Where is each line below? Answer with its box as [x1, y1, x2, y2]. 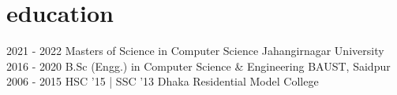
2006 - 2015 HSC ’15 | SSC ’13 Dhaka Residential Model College [6, 73, 319, 90]
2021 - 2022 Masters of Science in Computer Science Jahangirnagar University [6, 42, 384, 59]
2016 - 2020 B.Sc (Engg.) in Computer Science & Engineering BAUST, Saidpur [6, 57, 391, 74]
